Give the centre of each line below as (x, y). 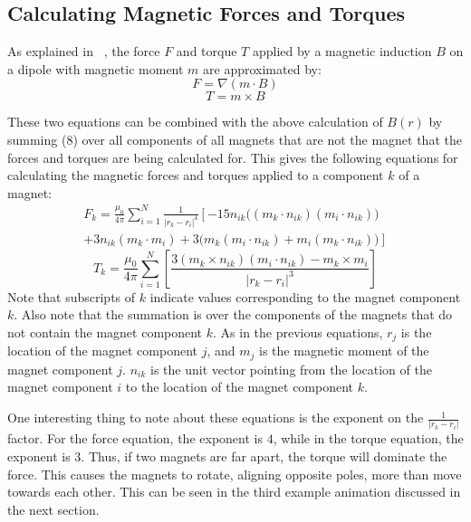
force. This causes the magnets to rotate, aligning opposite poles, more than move (235, 474)
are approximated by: (262, 68)
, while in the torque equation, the (368, 438)
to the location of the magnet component (240, 387)
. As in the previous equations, (298, 332)
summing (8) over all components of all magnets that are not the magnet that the (235, 139)
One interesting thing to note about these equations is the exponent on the (216, 418)
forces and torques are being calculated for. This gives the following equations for (233, 157)
